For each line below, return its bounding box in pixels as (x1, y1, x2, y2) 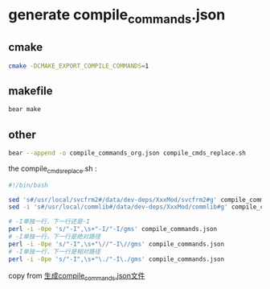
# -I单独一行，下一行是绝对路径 (8, 233, 101, 241)
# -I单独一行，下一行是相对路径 (8, 247, 101, 255)
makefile (8, 84, 53, 97)
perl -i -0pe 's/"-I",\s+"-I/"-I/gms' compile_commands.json (8, 225, 218, 233)
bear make (8, 105, 42, 114)
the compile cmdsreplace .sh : (8, 163, 97, 175)
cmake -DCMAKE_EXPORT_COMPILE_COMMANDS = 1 (8, 62, 149, 70)
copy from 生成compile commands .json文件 (8, 270, 145, 283)
